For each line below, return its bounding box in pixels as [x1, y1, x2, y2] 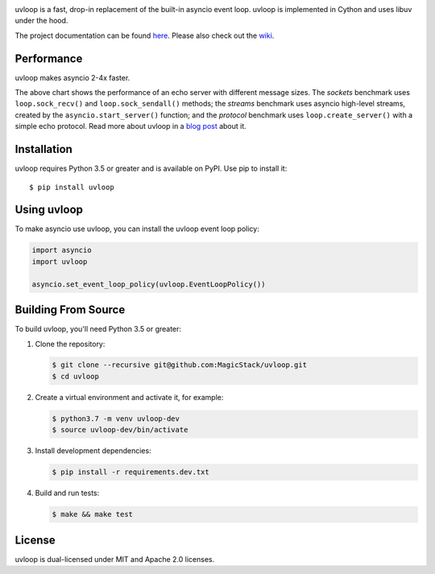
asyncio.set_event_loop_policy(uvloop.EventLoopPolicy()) [31, 279, 266, 289]
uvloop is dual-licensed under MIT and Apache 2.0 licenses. [14, 554, 215, 564]
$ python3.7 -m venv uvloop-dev [52, 414, 180, 423]
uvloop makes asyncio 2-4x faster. [14, 72, 130, 82]
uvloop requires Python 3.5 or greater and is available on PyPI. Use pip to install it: [14, 163, 288, 173]
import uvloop [31, 257, 88, 266]
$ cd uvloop [52, 371, 100, 381]
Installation [14, 142, 72, 156]
